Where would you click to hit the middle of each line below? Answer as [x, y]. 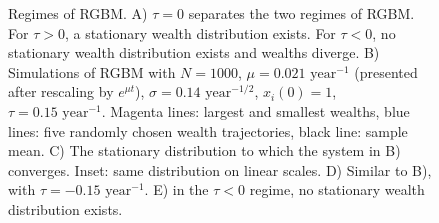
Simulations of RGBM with [92, 71]
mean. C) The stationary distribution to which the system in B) [204, 150]
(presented [386, 71]
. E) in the [176, 189]
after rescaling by [61, 91]
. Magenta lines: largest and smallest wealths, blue [255, 110]
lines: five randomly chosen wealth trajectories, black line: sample [208, 130]
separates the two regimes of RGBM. [301, 13]
